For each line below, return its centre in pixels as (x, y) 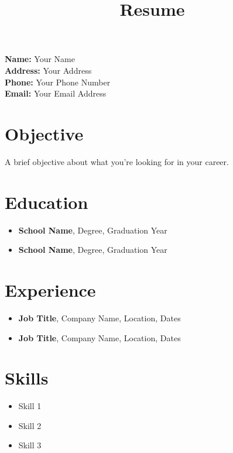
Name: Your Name (40, 59)
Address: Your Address (48, 70)
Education (47, 202)
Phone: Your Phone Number (58, 82)
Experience (50, 289)
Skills (27, 378)
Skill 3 (30, 445)
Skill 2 (30, 425)
